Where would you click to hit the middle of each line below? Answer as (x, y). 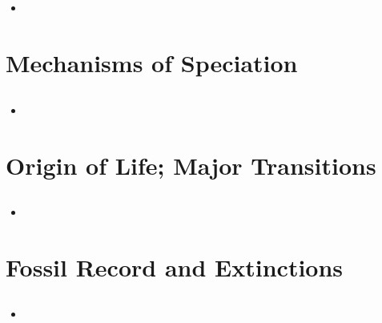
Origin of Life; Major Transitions (191, 165)
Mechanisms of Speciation (152, 63)
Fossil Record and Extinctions (175, 266)
